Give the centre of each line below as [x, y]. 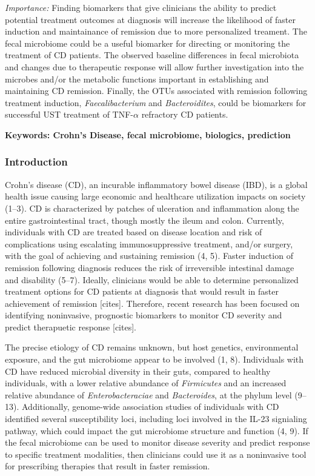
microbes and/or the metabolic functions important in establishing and [137, 79]
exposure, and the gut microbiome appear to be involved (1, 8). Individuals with [154, 359]
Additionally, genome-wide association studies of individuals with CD [150, 407]
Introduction [36, 162]
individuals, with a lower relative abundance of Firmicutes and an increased [146, 383]
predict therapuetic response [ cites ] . [71, 327]
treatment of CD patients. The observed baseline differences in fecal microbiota [152, 55]
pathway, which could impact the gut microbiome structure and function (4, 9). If [157, 430]
